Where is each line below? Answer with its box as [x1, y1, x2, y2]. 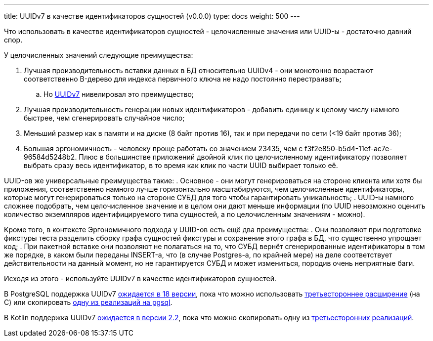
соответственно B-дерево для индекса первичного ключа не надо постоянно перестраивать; [24, 75, 342, 83]
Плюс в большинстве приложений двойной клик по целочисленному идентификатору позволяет [79, 153, 407, 161]
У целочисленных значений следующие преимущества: [4, 51, 193, 59]
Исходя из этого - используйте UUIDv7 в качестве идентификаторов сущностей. [4, 274, 276, 283]
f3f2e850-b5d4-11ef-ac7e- [304, 144, 392, 153]
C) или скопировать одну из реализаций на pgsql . [4, 298, 173, 306]
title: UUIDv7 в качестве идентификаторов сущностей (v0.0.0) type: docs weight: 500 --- [4, 12, 300, 20]
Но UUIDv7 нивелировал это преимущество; [43, 90, 194, 98]
